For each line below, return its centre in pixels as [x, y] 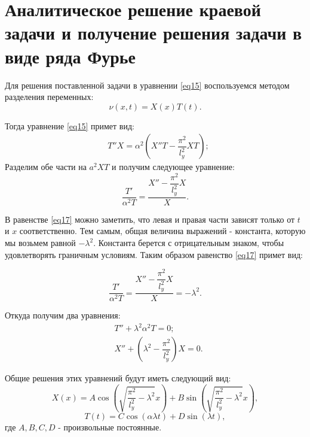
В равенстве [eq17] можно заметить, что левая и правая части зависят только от [150, 219]
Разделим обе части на [46, 167]
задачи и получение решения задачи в [154, 33]
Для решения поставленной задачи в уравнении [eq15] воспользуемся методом [147, 85]
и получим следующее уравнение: [173, 167]
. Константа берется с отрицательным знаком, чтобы [189, 243]
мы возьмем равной [40, 243]
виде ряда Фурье [70, 56]
